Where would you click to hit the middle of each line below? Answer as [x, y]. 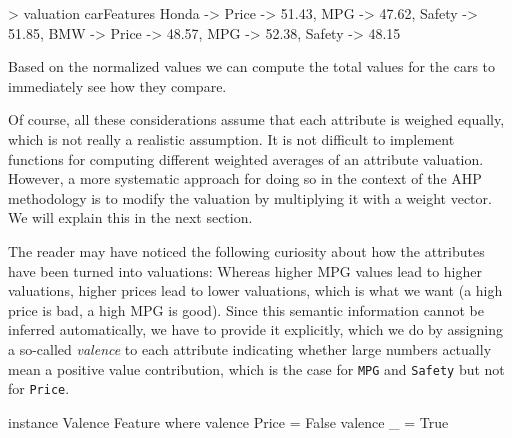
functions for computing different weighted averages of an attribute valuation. [246, 158]
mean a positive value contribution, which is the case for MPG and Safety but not [256, 368]
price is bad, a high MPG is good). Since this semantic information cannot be [246, 309]
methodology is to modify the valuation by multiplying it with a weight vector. [250, 197]
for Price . [39, 388]
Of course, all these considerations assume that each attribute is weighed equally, [256, 119]
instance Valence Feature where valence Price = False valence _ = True [228, 421]
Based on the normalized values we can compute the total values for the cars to [252, 66]
